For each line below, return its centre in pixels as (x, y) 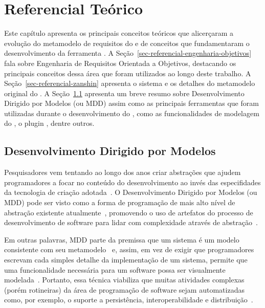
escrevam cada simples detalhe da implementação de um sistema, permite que (126, 260)
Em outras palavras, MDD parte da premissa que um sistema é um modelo (122, 239)
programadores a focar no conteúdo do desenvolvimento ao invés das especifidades (132, 182)
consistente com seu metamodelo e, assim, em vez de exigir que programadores (129, 249)
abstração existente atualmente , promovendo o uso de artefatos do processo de (129, 212)
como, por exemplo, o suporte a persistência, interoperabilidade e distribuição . (129, 300)
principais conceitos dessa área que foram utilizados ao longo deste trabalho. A (128, 73)
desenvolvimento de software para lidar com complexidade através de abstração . (131, 222)
